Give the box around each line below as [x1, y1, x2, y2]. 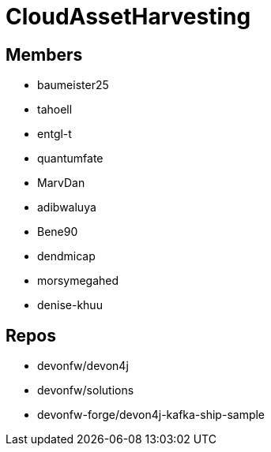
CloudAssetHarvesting [6, 3, 251, 30]
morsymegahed [37, 274, 119, 288]
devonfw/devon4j [37, 359, 129, 373]
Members [6, 44, 83, 65]
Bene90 [37, 225, 78, 239]
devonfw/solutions [37, 383, 134, 398]
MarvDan [37, 176, 85, 190]
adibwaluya [37, 200, 96, 215]
